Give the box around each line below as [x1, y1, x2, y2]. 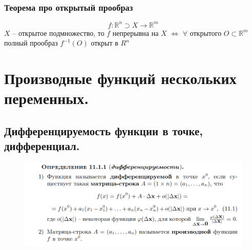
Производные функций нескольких [4, 68, 237, 89]
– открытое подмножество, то [12, 27, 104, 38]
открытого [190, 27, 222, 38]
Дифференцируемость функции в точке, [4, 122, 203, 138]
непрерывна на [112, 27, 159, 38]
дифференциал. [4, 138, 80, 154]
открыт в [91, 37, 118, 48]
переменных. [4, 88, 89, 109]
